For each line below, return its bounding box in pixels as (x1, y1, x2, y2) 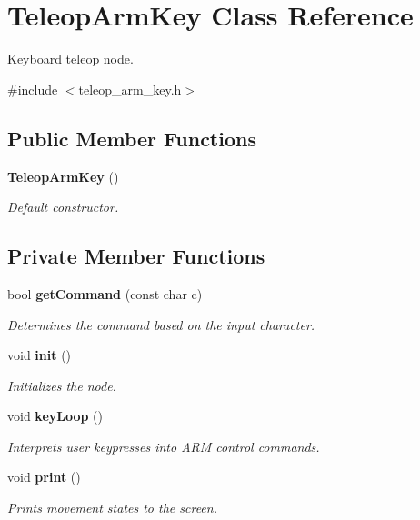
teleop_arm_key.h (78, 79, 182, 98)
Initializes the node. (7, 375, 116, 395)
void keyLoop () (7, 406, 104, 425)
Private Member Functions (7, 242, 265, 270)
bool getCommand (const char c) (7, 284, 203, 303)
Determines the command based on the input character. (7, 315, 315, 334)
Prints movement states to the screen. (7, 498, 217, 517)
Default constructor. (7, 197, 119, 216)
